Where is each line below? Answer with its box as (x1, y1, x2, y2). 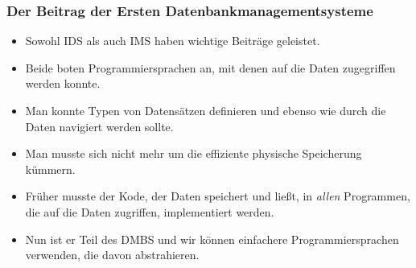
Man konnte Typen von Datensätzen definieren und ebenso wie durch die (25, 102, 386, 118)
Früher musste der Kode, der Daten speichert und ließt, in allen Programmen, (25, 188, 410, 204)
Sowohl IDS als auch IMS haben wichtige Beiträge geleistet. (25, 32, 320, 49)
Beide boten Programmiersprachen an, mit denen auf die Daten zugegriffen (25, 59, 396, 76)
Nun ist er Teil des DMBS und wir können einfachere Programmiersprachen (25, 230, 399, 247)
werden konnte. (25, 75, 101, 92)
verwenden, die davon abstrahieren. (25, 246, 200, 263)
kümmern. (25, 160, 76, 177)
